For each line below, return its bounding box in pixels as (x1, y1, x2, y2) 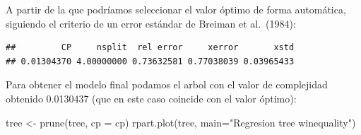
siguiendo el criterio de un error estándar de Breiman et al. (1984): (6, 16, 296, 30)
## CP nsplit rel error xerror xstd (6, 42, 295, 53)
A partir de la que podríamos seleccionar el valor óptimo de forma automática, (6, 2, 346, 16)
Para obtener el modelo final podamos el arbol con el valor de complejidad (6, 77, 328, 92)
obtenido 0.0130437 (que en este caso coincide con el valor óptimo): (6, 90, 297, 105)
